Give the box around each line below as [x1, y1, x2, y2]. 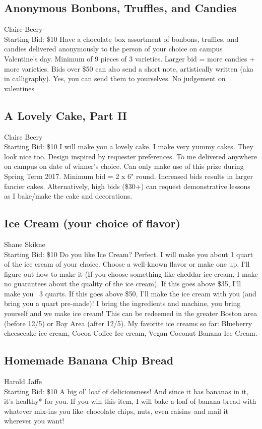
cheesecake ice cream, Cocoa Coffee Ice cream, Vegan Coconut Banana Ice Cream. [4, 328, 257, 338]
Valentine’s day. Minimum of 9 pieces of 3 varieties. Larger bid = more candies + [4, 53, 255, 64]
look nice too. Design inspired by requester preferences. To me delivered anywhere [4, 151, 257, 161]
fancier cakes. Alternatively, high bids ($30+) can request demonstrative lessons [4, 180, 250, 191]
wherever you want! [4, 415, 64, 426]
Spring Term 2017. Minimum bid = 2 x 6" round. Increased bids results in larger [4, 170, 253, 181]
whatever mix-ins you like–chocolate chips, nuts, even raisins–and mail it [4, 405, 228, 416]
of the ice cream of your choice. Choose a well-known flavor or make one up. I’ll [4, 259, 250, 269]
